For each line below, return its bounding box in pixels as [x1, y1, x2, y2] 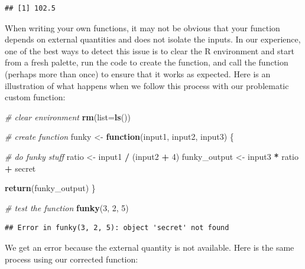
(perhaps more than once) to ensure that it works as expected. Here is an [5, 67, 271, 80]
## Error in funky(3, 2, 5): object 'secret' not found [5, 224, 229, 232]
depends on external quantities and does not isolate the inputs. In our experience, [5, 33, 301, 45]
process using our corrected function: [5, 252, 138, 265]
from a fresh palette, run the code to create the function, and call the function [5, 56, 288, 68]
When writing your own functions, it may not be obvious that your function [5, 21, 280, 34]
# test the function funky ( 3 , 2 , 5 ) [5, 201, 129, 214]
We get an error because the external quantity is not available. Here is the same [5, 241, 294, 253]
